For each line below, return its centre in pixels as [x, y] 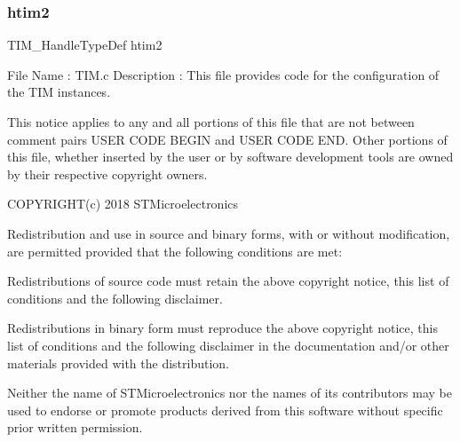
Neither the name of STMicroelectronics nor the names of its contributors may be [230, 393]
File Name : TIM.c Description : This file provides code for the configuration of [223, 74]
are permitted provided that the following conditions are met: [175, 251]
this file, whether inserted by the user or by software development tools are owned [230, 157]
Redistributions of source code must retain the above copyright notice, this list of [228, 281]
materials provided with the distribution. [118, 363]
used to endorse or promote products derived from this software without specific [225, 410]
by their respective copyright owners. [107, 174]
